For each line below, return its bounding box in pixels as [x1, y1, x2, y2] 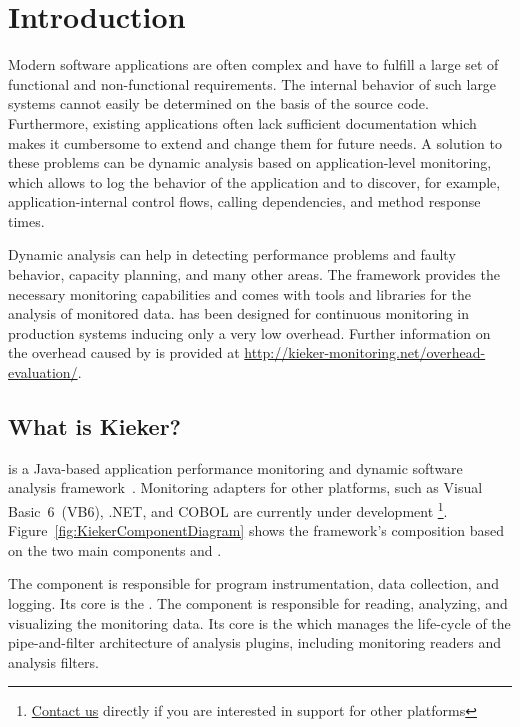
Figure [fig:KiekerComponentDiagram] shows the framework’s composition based [8, 520, 505, 541]
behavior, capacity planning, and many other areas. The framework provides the [8, 264, 500, 285]
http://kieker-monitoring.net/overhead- [244, 342, 486, 363]
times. [8, 210, 45, 231]
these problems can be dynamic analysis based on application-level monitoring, [8, 152, 492, 173]
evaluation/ [8, 362, 78, 383]
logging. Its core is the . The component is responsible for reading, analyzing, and [8, 593, 508, 614]
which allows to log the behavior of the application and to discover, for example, [8, 171, 501, 192]
